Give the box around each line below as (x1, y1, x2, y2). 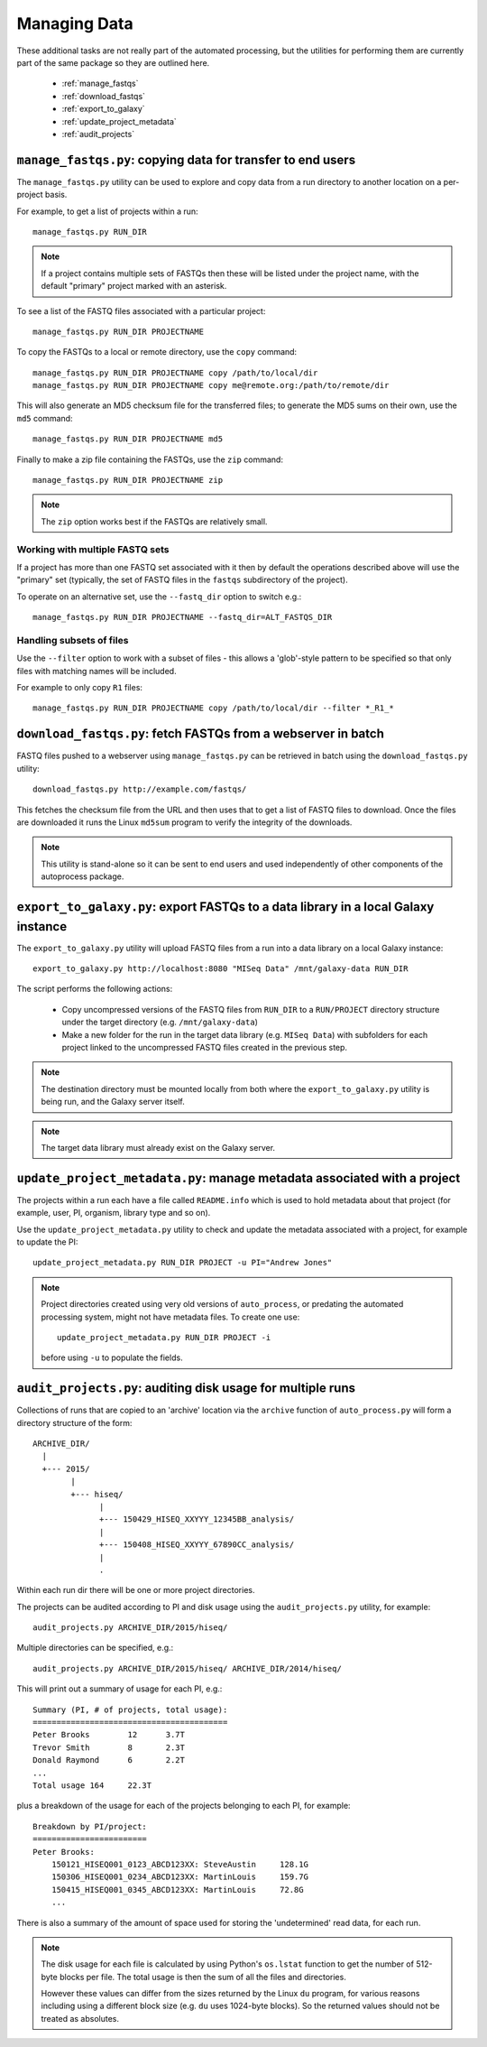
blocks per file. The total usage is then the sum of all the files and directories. (59, 1971, 346, 1982)
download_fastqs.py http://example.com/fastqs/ (32, 784, 247, 794)
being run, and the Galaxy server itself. (41, 1097, 185, 1107)
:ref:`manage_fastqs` (61, 78, 139, 89)
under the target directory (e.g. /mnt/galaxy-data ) (61, 1016, 259, 1028)
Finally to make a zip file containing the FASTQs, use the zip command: (16, 454, 284, 465)
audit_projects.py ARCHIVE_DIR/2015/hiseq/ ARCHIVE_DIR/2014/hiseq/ (32, 1663, 342, 1673)
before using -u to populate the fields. (41, 1352, 184, 1363)
